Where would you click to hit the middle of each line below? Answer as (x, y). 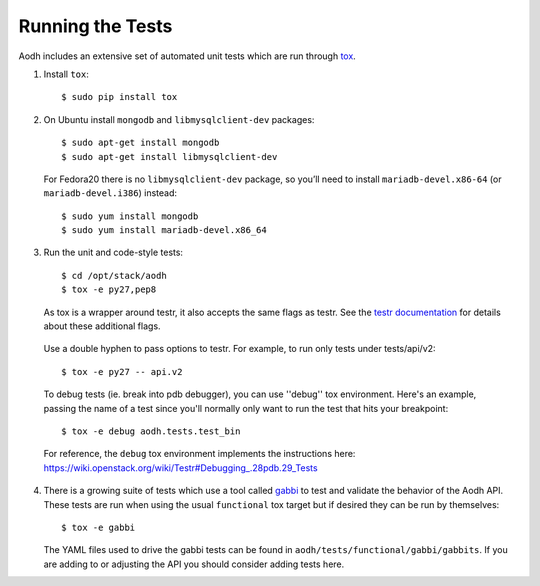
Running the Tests (95, 26)
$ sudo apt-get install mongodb (140, 143)
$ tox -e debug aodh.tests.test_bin (151, 431)
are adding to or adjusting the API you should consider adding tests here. (194, 564)
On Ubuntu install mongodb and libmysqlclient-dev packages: (179, 119)
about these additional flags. (102, 326)
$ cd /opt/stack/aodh (114, 275)
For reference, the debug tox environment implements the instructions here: (199, 454)
